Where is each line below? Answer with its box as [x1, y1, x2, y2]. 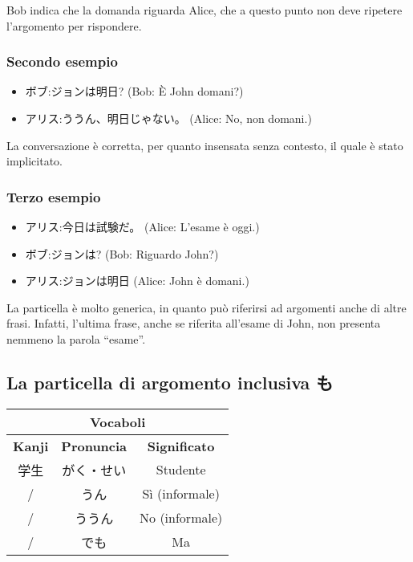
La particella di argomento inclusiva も [6, 369, 334, 394]
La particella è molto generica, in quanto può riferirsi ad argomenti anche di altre [6, 299, 407, 316]
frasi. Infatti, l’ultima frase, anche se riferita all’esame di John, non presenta [6, 315, 381, 332]
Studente [156, 460, 206, 479]
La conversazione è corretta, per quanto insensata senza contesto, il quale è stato [6, 136, 403, 153]
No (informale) [140, 508, 223, 527]
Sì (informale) [142, 484, 220, 503]
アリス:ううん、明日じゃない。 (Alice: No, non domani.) [25, 110, 312, 126]
